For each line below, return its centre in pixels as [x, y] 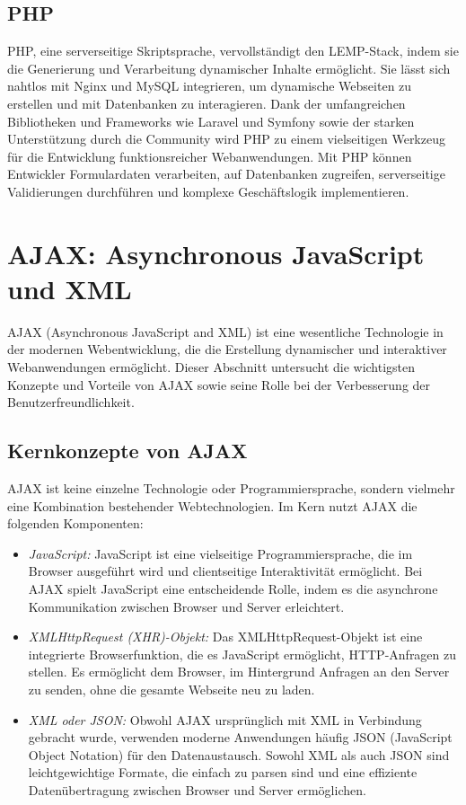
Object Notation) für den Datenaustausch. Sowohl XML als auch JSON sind [239, 754]
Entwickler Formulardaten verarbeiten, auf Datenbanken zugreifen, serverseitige [226, 174]
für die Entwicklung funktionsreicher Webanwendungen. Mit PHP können [210, 156]
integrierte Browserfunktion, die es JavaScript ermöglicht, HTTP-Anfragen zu [242, 654]
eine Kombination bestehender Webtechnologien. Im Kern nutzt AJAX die [212, 505]
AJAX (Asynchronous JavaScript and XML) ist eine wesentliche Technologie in [225, 331]
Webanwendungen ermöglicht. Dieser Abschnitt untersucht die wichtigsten [211, 367]
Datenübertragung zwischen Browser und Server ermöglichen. [197, 789]
